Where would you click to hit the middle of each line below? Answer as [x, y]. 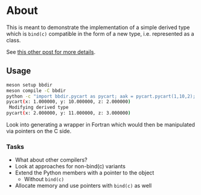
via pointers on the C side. [39, 131]
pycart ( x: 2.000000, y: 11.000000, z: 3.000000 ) [69, 113]
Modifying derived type [39, 107]
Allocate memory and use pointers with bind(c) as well [83, 186]
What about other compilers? [51, 160]
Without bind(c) [44, 179]
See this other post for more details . [51, 51]
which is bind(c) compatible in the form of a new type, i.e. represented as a [100, 33]
